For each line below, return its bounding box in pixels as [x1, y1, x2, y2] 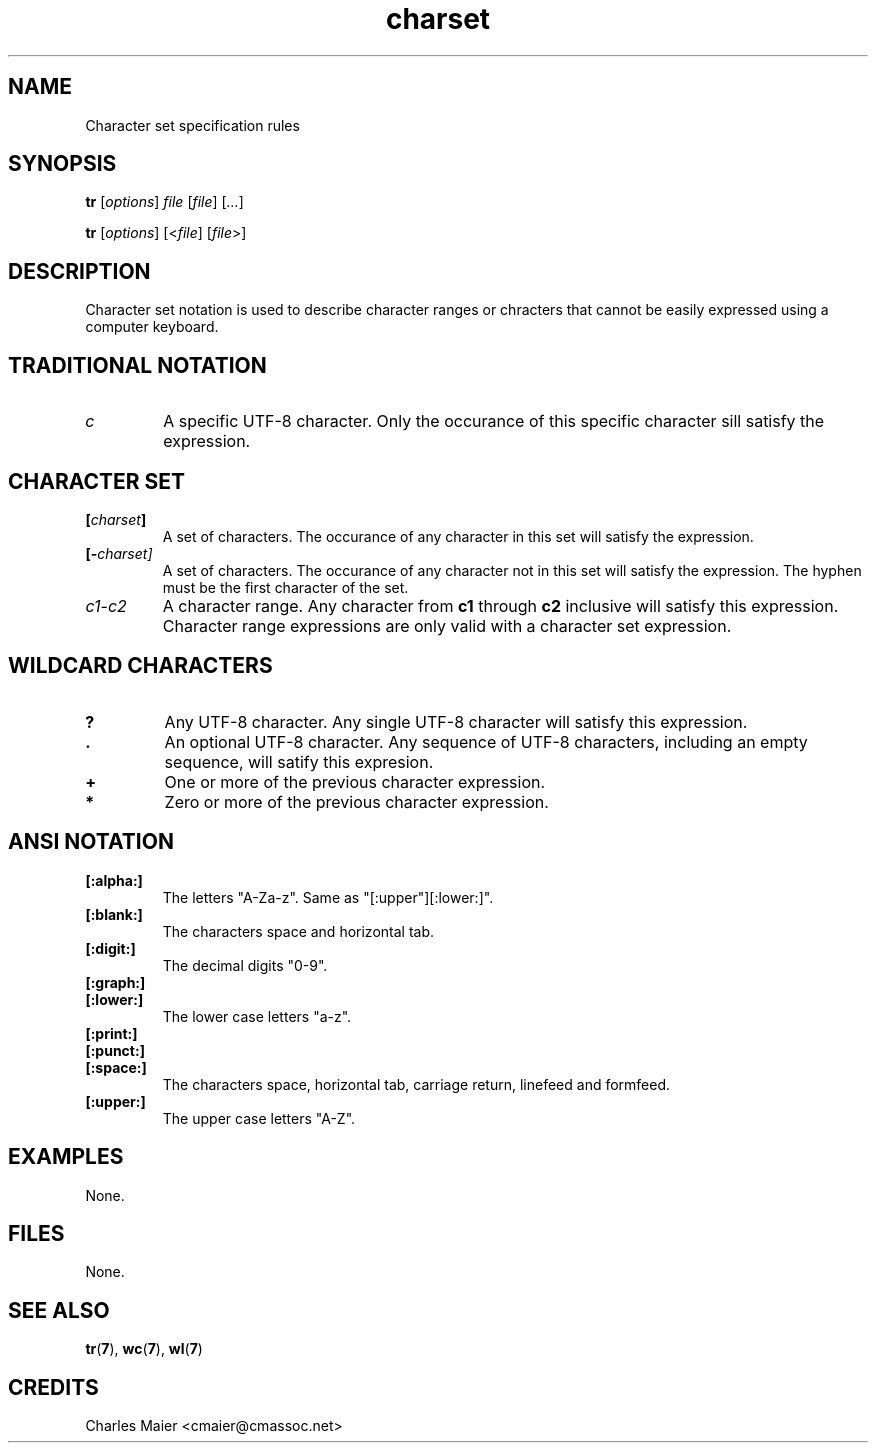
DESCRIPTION [8, 258, 151, 284]
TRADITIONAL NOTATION [8, 352, 267, 378]
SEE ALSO [8, 1297, 110, 1323]
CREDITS [8, 1374, 99, 1400]
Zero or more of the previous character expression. [164, 791, 549, 812]
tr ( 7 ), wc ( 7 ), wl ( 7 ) [85, 1340, 203, 1358]
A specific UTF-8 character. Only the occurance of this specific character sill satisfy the [163, 411, 825, 432]
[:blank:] [85, 905, 143, 923]
